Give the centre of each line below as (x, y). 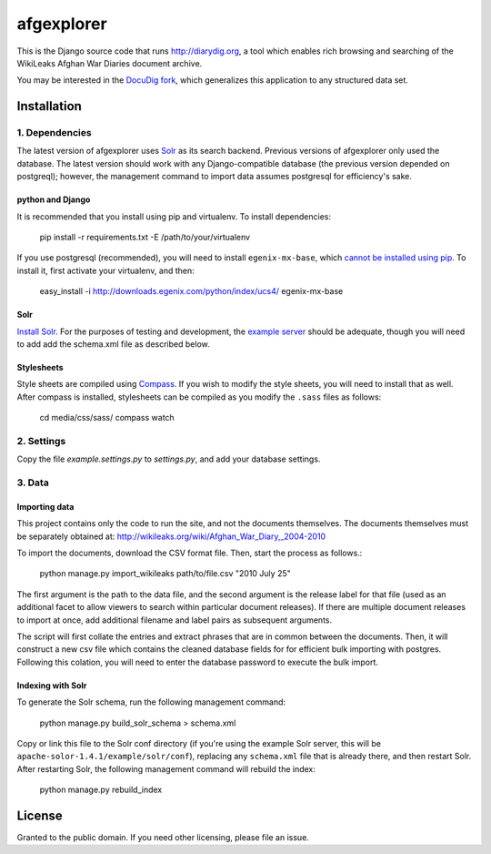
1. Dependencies (54, 133)
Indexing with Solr (52, 685)
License (40, 815)
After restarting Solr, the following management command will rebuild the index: (166, 768)
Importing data (45, 506)
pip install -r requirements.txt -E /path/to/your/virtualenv (145, 238)
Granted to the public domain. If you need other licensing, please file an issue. (163, 838)
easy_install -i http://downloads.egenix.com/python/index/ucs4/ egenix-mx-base (191, 291)
